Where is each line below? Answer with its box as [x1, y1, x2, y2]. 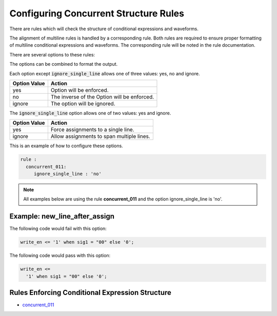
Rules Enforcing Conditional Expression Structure [9, 288, 172, 297]
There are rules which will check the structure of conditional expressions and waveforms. [9, 26, 199, 32]
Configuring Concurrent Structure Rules [9, 8, 185, 19]
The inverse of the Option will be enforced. [50, 93, 154, 100]
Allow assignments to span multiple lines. [50, 133, 151, 140]
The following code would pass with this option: [9, 252, 111, 259]
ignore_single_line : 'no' [33, 171, 102, 177]
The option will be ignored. [50, 100, 115, 107]
